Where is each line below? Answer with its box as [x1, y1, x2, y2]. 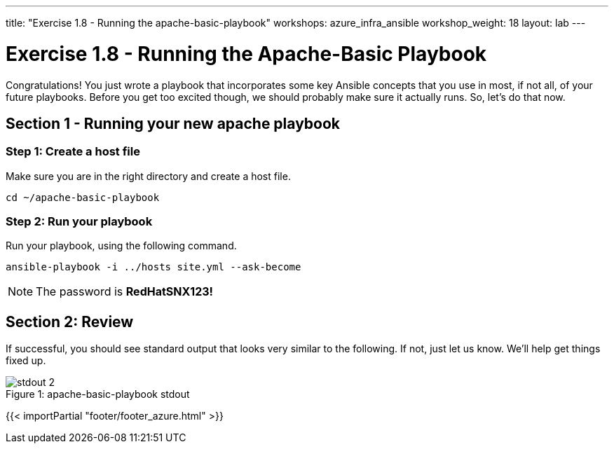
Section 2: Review [6, 312, 134, 331]
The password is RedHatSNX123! [36, 284, 214, 299]
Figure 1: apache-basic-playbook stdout [6, 388, 190, 401]
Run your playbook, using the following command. [6, 240, 237, 252]
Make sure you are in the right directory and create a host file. [6, 170, 291, 182]
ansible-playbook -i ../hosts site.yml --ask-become [6, 261, 301, 273]
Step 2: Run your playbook [6, 214, 153, 229]
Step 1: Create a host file [6, 144, 140, 159]
